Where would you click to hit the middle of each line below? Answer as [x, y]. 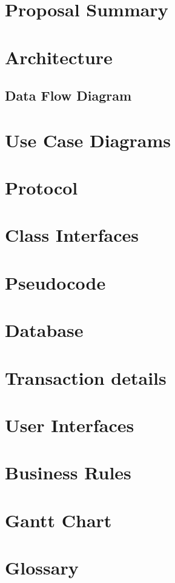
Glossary [42, 568]
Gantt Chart [58, 520]
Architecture [59, 57]
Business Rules [68, 472]
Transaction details [86, 377]
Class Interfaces [72, 235]
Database [44, 330]
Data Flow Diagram [68, 95]
